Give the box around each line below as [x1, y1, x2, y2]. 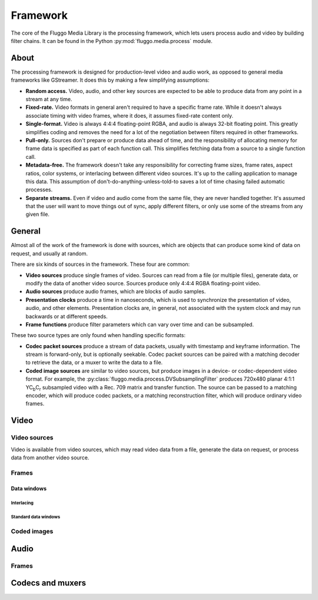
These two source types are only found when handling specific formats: [11, 332, 185, 339]
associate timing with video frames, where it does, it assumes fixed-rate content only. [25, 112, 234, 119]
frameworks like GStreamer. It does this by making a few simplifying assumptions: [11, 76, 210, 84]
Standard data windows [11, 514, 61, 520]
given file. [25, 211, 50, 218]
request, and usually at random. [11, 250, 88, 257]
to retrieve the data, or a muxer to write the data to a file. [25, 359, 163, 366]
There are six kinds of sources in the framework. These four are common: [11, 261, 190, 268]
